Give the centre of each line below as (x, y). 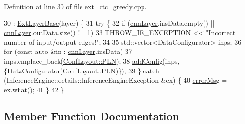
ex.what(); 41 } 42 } (34, 89)
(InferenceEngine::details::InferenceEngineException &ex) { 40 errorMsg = (116, 80)
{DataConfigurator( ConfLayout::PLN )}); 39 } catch (82, 70)
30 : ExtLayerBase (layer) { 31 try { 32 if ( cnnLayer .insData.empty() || (109, 23)
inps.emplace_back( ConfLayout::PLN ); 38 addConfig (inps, (92, 61)
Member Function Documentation (92, 115)
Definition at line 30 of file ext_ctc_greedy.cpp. (75, 6)
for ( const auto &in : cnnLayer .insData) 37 (68, 51)
